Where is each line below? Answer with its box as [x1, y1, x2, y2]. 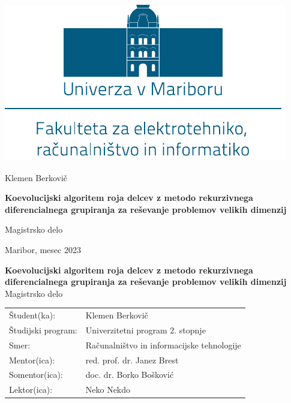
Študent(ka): [9, 309, 56, 321]
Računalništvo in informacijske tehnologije [85, 338, 241, 351]
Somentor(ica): [9, 368, 63, 381]
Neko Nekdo [85, 383, 131, 396]
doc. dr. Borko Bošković [85, 368, 174, 381]
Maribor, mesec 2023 [5, 243, 81, 255]
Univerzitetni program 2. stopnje [85, 323, 206, 336]
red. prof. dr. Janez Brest [85, 353, 179, 366]
